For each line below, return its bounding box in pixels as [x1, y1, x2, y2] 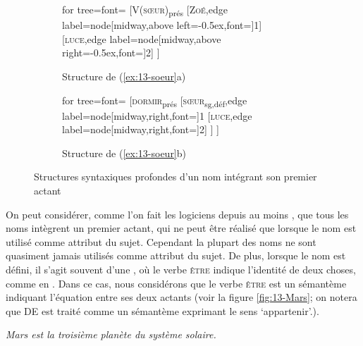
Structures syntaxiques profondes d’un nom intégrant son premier [34, 169, 317, 184]
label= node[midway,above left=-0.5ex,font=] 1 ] [62, 18, 262, 32]
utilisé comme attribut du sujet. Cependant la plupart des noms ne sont [6, 234, 316, 249]
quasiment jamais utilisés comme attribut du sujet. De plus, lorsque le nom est [6, 248, 346, 263]
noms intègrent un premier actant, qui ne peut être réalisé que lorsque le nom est [6, 221, 357, 235]
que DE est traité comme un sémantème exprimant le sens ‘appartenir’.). [6, 303, 319, 318]
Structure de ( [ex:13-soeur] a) [62, 68, 186, 83]
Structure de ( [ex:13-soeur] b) [62, 145, 186, 160]
